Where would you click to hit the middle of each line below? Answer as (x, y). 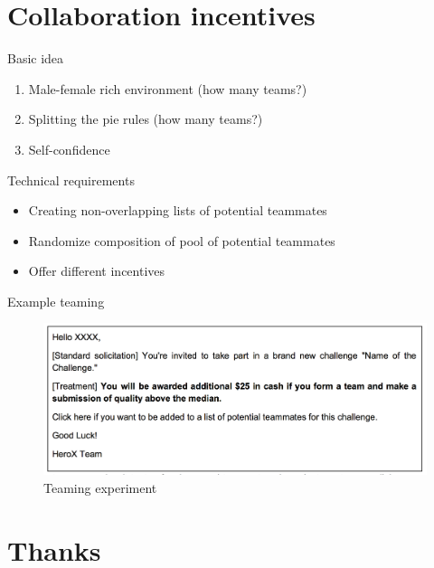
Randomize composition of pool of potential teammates (182, 240)
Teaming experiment (100, 487)
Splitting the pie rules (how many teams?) (146, 119)
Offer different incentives (97, 271)
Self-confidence (69, 149)
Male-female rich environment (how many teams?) (168, 88)
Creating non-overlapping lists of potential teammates (178, 210)
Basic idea (36, 58)
